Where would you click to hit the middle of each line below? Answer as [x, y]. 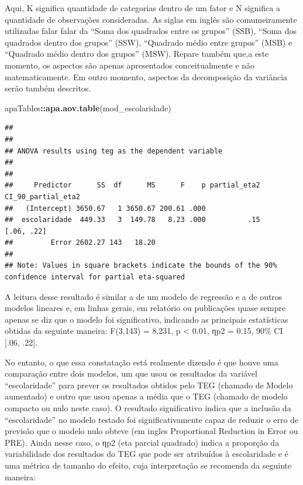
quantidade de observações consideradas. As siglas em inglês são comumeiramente [151, 19]
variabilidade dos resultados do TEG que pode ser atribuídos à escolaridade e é [147, 454]
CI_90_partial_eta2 [42, 197]
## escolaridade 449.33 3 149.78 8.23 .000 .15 [132, 220]
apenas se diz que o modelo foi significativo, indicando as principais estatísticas [147, 319]
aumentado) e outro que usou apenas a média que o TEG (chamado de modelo [146, 396]
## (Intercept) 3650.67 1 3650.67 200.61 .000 [105, 208]
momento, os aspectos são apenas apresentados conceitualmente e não [130, 65]
